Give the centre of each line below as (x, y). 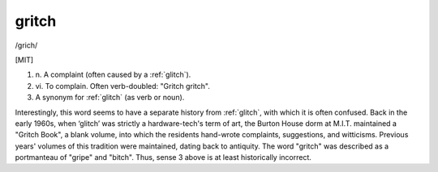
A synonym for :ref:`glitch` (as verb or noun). (110, 98)
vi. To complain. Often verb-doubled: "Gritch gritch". (122, 86)
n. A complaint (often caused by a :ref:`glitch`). (113, 75)
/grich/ (26, 45)
